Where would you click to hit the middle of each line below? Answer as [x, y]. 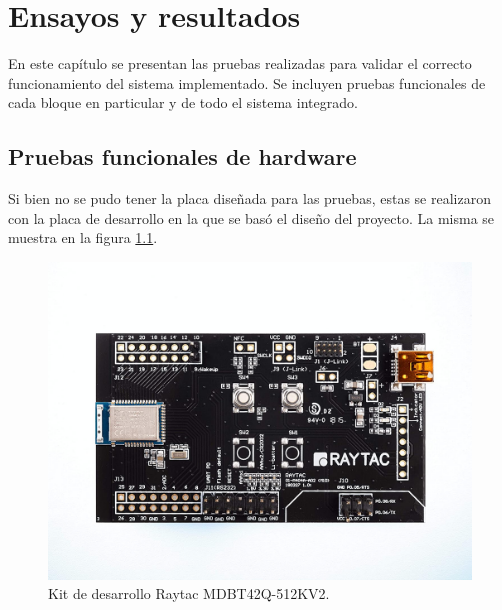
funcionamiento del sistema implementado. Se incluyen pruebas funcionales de [247, 82]
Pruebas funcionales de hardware [182, 156]
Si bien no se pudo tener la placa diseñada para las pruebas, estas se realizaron [249, 198]
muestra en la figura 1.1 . [83, 237]
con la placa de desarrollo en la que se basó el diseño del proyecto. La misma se [251, 217]
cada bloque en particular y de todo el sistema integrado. [183, 102]
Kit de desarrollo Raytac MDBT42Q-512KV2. [189, 593]
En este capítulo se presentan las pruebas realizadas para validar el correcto [240, 63]
